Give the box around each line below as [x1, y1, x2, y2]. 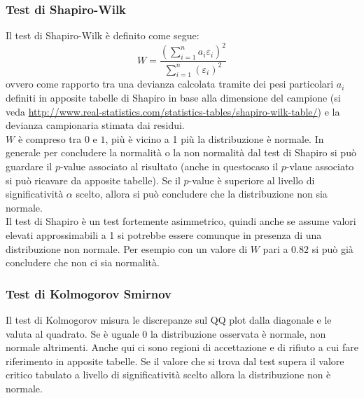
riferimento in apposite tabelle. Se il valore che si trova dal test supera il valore [6, 353, 344, 368]
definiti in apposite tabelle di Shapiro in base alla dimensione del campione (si [6, 90, 341, 105]
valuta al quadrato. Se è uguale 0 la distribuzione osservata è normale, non [6, 326, 326, 341]
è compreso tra [17, 131, 82, 146]
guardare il [6, 159, 52, 174]
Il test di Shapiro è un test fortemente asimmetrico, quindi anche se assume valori [6, 214, 356, 228]
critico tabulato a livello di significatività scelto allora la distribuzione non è [6, 367, 331, 382]
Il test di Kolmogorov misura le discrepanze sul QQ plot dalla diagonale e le [6, 313, 332, 327]
